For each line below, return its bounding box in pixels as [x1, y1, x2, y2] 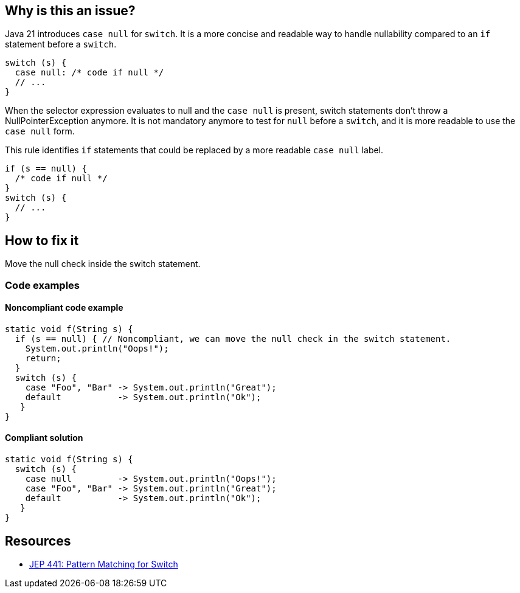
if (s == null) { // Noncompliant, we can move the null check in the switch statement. [15, 333, 451, 344]
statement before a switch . [5, 39, 117, 50]
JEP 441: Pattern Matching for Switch [29, 558, 178, 569]
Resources [5, 533, 71, 549]
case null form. [5, 126, 75, 137]
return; [25, 353, 61, 363]
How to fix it [5, 232, 79, 248]
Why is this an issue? [5, 3, 136, 18]
